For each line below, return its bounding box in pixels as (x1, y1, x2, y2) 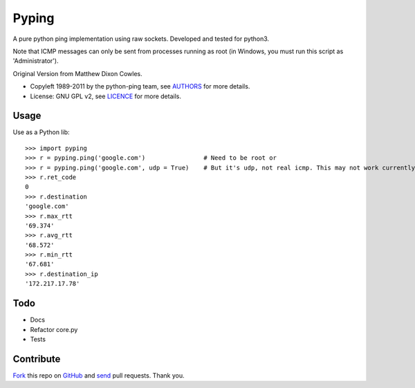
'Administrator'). (12, 57, 59, 65)
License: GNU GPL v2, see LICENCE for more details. (30, 92, 181, 100)
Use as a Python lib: (12, 128, 70, 136)
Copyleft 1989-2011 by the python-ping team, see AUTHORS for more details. (30, 82, 250, 91)
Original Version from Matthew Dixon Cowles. (12, 69, 142, 77)
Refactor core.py (30, 325, 78, 333)
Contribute (12, 353, 61, 364)
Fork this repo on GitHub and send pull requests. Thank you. (12, 371, 185, 380)
